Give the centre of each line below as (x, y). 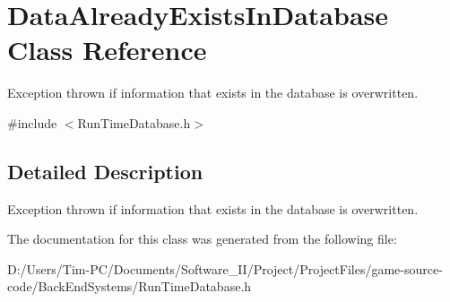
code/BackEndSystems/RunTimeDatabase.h (130, 286)
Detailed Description (105, 171)
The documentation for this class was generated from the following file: (202, 239)
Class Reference (107, 50)
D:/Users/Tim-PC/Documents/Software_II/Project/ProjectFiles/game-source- (225, 268)
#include (32, 122)
